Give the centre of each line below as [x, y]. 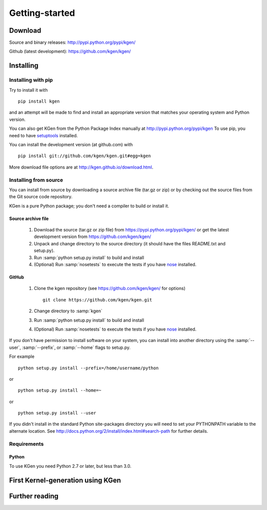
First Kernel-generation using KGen [65, 480]
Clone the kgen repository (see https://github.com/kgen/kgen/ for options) [110, 288]
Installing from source [36, 180]
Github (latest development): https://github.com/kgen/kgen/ [70, 52]
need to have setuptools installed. [44, 135]
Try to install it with [28, 90]
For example [22, 356]
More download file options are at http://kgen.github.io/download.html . [81, 167]
